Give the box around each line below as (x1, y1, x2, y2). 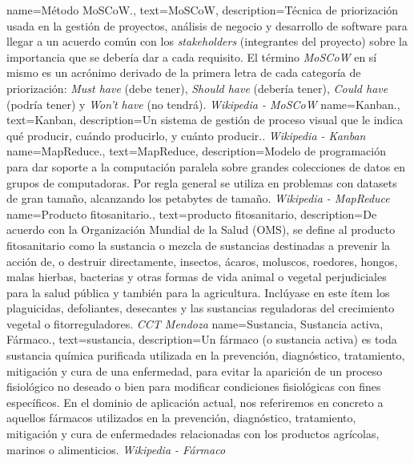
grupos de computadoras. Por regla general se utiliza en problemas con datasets (6, 174, 397, 191)
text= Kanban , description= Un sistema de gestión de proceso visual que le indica (6, 111, 404, 128)
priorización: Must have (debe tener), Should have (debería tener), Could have (6, 79, 388, 96)
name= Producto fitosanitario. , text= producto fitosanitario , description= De (6, 205, 377, 222)
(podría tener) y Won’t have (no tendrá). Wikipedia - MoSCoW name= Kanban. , (6, 95, 400, 112)
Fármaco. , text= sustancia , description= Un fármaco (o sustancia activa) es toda (6, 331, 397, 348)
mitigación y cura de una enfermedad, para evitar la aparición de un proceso (6, 362, 383, 379)
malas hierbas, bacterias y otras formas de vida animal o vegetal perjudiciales (6, 268, 387, 285)
